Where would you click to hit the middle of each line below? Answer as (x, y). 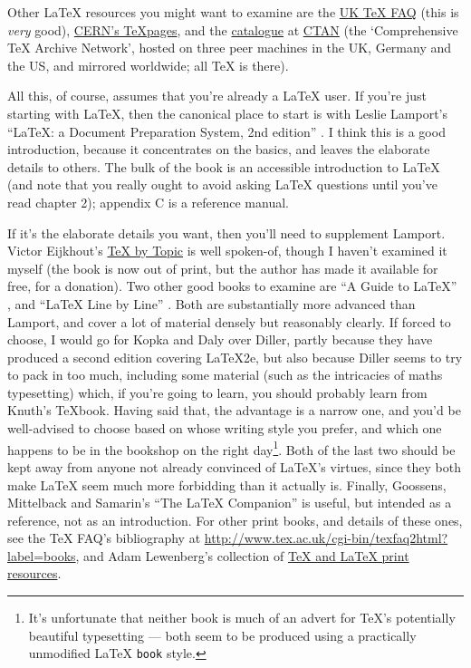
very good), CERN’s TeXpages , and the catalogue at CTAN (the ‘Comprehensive (233, 29)
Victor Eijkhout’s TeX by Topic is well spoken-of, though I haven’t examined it (227, 251)
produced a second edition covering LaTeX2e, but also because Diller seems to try (235, 357)
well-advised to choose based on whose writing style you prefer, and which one (225, 428)
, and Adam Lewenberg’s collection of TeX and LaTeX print (242, 555)
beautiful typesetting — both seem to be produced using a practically (222, 635)
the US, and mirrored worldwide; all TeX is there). (148, 65)
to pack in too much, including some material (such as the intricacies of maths (225, 375)
